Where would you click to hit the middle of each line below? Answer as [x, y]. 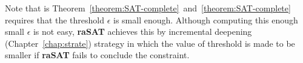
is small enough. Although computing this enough [206, 19]
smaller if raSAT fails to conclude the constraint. [97, 55]
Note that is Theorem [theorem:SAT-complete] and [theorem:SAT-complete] [148, 8]
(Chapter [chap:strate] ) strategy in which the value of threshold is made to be [150, 43]
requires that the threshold [55, 19]
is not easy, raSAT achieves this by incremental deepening [142, 31]
